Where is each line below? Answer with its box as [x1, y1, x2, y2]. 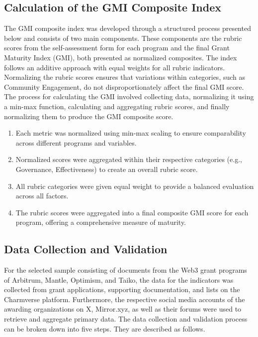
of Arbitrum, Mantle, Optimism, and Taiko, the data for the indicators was [4, 274, 234, 285]
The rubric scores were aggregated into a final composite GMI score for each [15, 207, 249, 217]
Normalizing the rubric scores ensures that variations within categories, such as [4, 72, 246, 82]
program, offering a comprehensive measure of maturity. [15, 217, 186, 227]
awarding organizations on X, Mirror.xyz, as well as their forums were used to [4, 304, 242, 314]
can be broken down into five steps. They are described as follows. [4, 323, 205, 334]
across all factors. [15, 190, 69, 201]
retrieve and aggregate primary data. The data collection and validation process [4, 314, 248, 324]
